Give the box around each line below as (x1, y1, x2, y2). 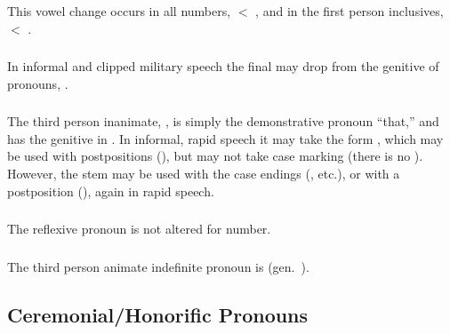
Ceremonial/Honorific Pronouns (7, 300, 309, 328)
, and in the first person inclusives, (255, 2, 444, 20)
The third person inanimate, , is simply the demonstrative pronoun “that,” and (7, 112, 439, 131)
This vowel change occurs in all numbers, (7, 2, 231, 20)
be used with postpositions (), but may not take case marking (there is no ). (7, 147, 423, 165)
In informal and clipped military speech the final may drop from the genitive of (7, 57, 439, 76)
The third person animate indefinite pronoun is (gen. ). (7, 257, 309, 275)
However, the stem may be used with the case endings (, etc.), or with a (7, 164, 400, 182)
